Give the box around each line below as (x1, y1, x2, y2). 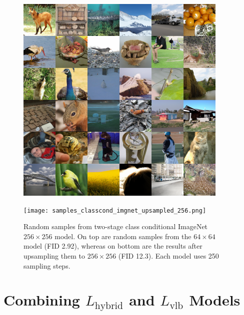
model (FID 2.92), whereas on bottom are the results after (23, 241, 202, 251)
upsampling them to (23, 251, 85, 261)
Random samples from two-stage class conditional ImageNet (23, 221, 208, 232)
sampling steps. (23, 260, 70, 271)
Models (189, 290, 240, 310)
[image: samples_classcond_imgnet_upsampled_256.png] (23, 207, 206, 214)
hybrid (94, 301, 123, 312)
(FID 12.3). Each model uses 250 (118, 251, 219, 261)
